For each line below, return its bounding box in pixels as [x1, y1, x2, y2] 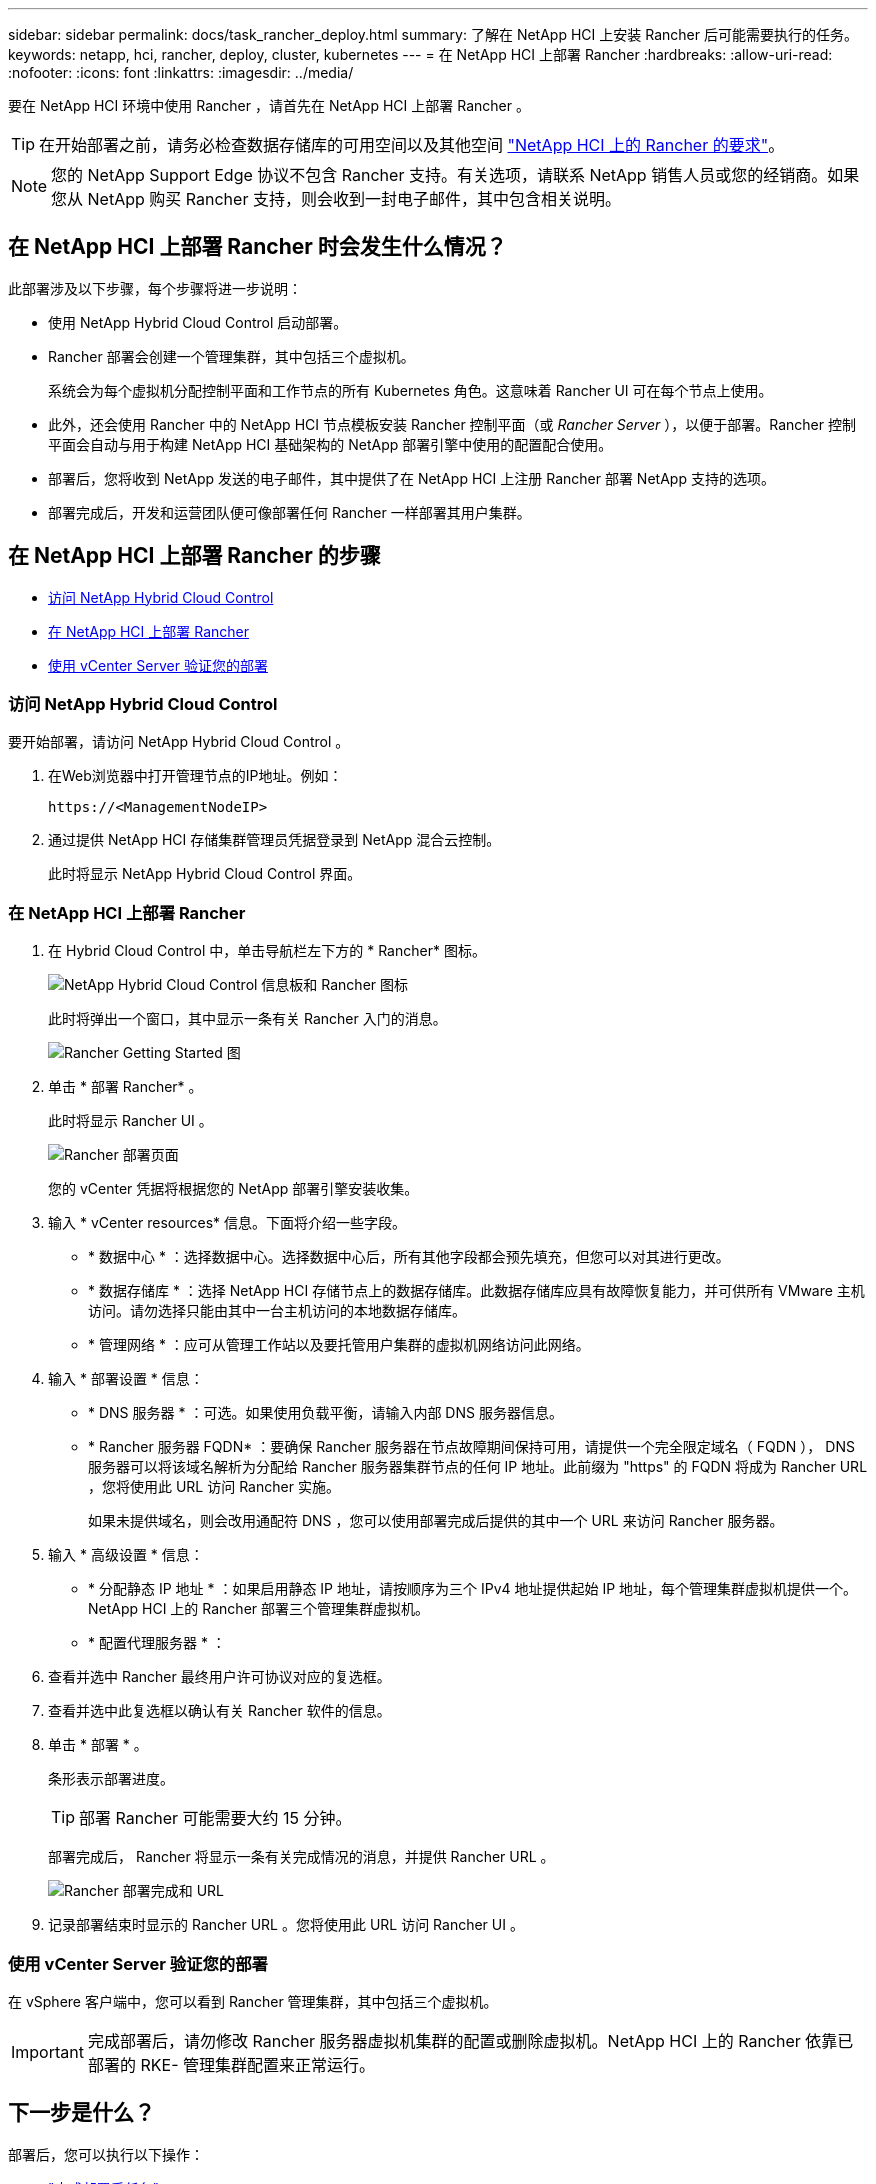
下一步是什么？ [8, 2100, 155, 2126]
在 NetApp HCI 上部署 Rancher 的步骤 [8, 543, 381, 569]
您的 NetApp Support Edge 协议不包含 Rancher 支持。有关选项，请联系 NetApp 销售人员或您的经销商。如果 [51, 165, 860, 185]
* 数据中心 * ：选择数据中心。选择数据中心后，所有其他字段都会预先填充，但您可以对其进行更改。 [88, 1248, 730, 1266]
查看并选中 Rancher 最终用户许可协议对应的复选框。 [48, 1668, 391, 1686]
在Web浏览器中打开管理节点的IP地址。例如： [48, 767, 343, 785]
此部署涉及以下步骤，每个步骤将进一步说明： [8, 279, 302, 297]
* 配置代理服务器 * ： [88, 1634, 226, 1652]
